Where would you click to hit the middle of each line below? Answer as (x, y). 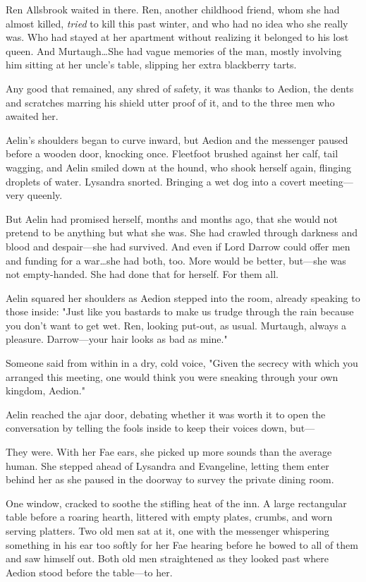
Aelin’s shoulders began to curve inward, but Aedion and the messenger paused (177, 139)
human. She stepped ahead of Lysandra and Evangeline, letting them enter (167, 465)
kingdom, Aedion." (45, 390)
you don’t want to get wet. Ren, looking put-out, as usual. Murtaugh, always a (176, 325)
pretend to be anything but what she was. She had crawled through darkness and (182, 232)
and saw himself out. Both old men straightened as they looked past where (167, 558)
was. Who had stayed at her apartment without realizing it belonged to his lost (177, 37)
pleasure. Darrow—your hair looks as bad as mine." (117, 339)
